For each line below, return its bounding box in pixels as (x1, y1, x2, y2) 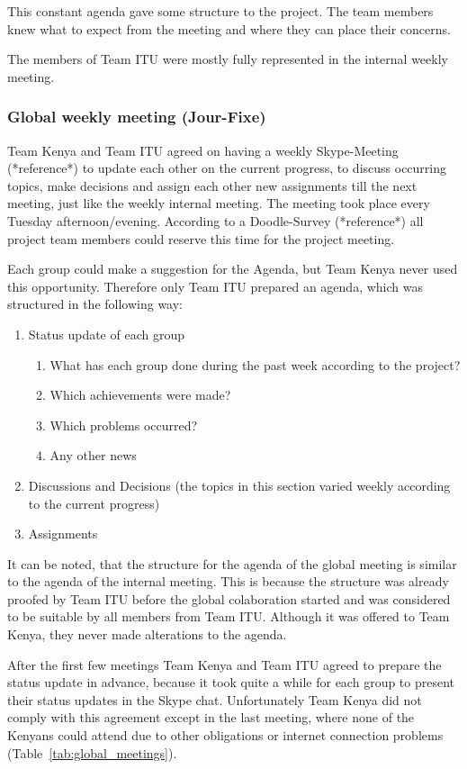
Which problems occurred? (49, 415, 198, 434)
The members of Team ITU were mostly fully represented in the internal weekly (7, 50, 448, 68)
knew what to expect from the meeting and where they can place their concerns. (7, 19, 451, 38)
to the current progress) (28, 493, 160, 512)
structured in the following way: (7, 294, 184, 313)
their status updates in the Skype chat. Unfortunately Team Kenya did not (7, 690, 422, 709)
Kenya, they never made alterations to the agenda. (7, 625, 287, 644)
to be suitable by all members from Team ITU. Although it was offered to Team (7, 607, 450, 626)
